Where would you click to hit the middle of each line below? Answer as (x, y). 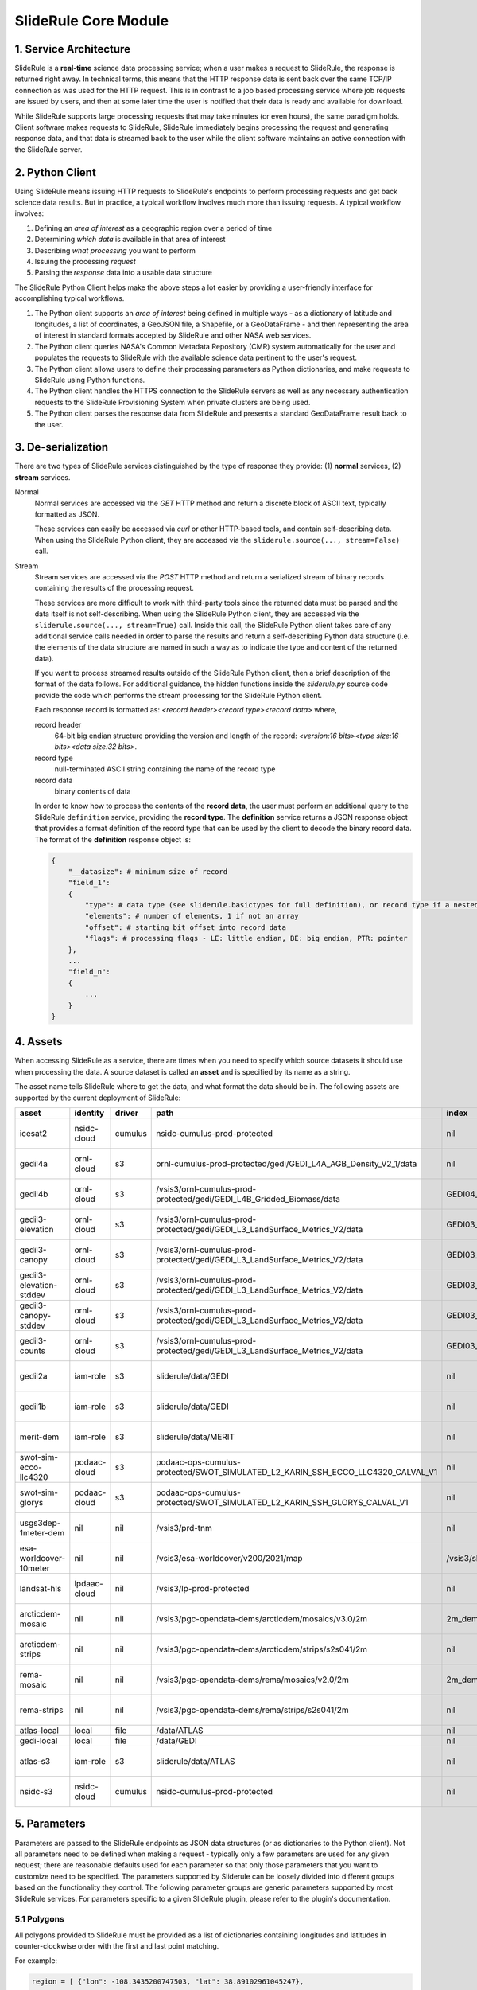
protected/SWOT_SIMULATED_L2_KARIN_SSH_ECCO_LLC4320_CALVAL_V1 (297, 1473)
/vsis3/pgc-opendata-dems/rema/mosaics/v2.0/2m (253, 1680)
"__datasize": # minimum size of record (148, 871)
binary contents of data (93, 791)
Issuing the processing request (85, 262)
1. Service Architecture (73, 49)
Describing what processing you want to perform (115, 250)
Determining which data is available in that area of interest (130, 240)
